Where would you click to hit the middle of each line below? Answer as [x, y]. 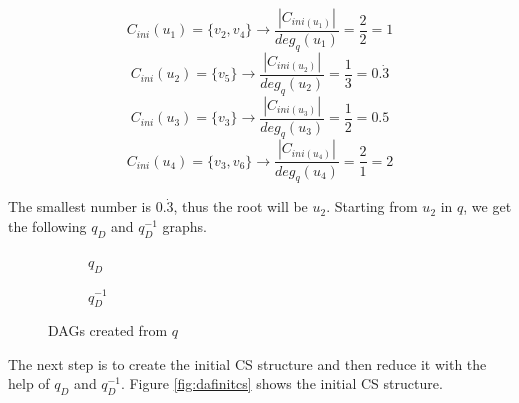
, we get [487, 206]
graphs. [184, 225]
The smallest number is [79, 206]
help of [29, 383]
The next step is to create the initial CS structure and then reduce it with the [247, 363]
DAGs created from [108, 330]
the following [47, 225]
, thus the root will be [240, 206]
